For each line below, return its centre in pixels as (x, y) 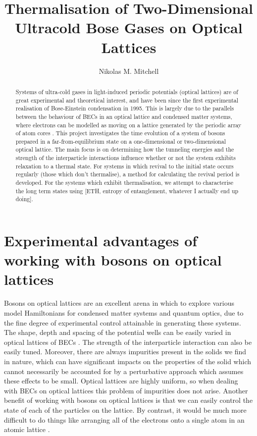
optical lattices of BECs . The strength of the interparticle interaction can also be (128, 342)
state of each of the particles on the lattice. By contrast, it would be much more (125, 409)
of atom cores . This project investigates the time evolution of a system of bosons (120, 133)
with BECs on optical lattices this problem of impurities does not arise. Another (126, 390)
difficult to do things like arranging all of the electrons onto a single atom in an (124, 419)
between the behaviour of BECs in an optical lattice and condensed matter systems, (124, 116)
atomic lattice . (27, 429)
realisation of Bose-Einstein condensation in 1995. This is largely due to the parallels (125, 108)
